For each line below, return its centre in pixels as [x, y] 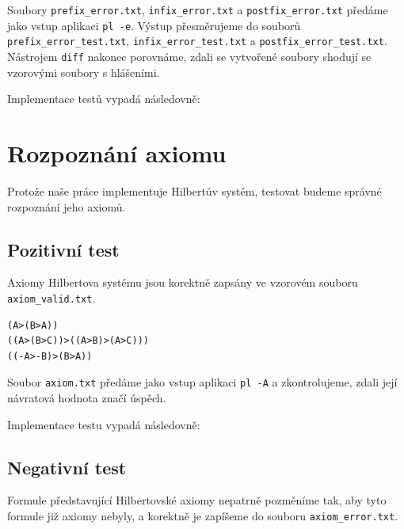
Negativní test [67, 467]
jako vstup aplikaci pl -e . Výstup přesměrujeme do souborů [154, 25]
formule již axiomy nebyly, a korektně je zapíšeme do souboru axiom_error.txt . [203, 516]
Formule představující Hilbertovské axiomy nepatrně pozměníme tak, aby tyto [197, 500]
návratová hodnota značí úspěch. [87, 398]
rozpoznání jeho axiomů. [67, 206]
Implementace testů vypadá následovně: [104, 99]
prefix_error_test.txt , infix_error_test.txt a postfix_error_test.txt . [197, 41]
